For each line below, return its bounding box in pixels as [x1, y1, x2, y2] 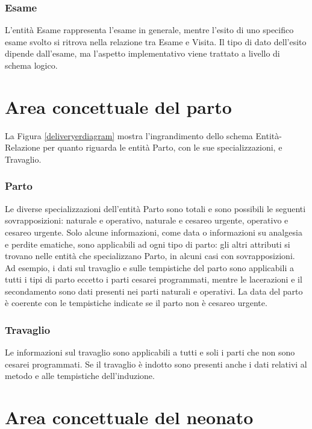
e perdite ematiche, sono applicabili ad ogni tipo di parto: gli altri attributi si [5, 237, 290, 250]
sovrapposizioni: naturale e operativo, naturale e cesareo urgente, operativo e [5, 214, 289, 227]
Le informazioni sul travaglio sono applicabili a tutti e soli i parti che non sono [5, 346, 295, 359]
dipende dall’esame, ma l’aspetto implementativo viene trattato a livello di [5, 47, 280, 60]
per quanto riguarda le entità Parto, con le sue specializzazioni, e [43, 141, 282, 154]
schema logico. [5, 59, 58, 71]
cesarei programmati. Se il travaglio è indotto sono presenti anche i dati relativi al [5, 357, 307, 370]
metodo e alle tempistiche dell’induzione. [5, 369, 155, 382]
